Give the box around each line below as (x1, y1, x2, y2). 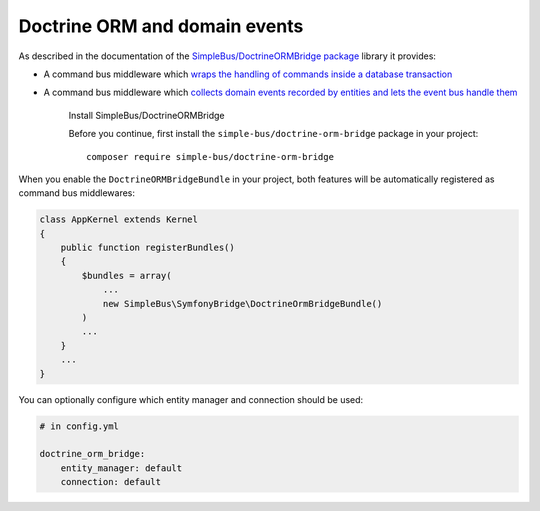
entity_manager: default (60, 462, 183, 474)
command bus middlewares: (18, 187, 135, 199)
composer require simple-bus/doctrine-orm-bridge (86, 151, 335, 162)
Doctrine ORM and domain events (18, 15, 304, 37)
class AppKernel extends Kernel (39, 214, 199, 225)
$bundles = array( (81, 270, 172, 281)
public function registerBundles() (60, 242, 235, 254)
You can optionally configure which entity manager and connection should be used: (18, 393, 364, 405)
